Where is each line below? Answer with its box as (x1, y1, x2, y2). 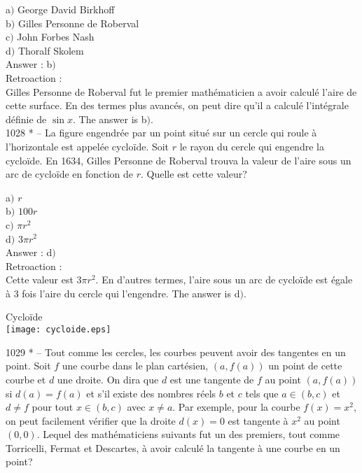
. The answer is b (72, 111, 147, 126)
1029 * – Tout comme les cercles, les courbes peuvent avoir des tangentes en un (6, 344, 346, 359)
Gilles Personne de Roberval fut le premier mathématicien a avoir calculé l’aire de (6, 84, 357, 99)
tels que (245, 386, 279, 400)
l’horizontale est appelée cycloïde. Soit (6, 139, 169, 153)
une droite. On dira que (57, 372, 159, 386)
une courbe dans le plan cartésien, (62, 358, 209, 373)
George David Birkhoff (18, 2, 115, 16)
